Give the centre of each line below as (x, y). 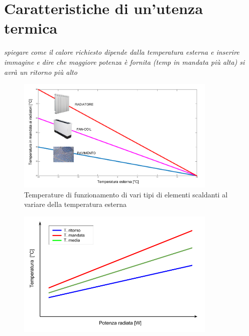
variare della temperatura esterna (76, 204)
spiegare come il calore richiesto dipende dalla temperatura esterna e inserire (122, 52)
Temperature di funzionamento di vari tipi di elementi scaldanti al (126, 194)
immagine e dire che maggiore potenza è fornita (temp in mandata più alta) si (125, 62)
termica (31, 28)
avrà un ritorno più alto (41, 72)
